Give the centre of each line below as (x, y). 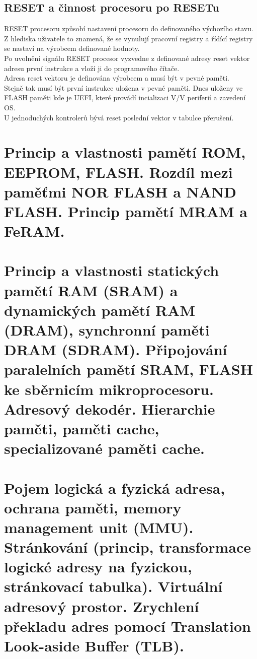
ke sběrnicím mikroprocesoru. (109, 389)
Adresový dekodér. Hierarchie (110, 408)
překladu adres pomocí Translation (127, 625)
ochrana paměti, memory (93, 507)
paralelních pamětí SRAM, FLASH (128, 369)
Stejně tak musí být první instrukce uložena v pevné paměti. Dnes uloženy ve (123, 87)
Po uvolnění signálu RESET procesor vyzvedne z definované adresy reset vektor (127, 58)
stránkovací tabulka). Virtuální (113, 586)
